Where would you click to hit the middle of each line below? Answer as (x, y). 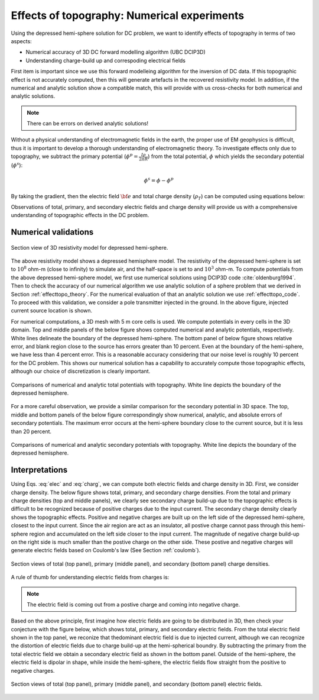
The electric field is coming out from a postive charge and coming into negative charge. (134, 604)
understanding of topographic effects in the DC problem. (80, 215)
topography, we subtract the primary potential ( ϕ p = (74, 156)
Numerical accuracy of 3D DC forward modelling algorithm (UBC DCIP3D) (116, 52)
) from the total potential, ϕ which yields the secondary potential (226, 156)
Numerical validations (52, 232)
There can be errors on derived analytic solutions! (88, 124)
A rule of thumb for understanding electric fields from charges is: (90, 578)
